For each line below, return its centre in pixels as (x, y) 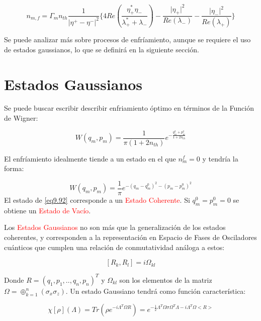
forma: (14, 168)
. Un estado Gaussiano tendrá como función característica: (156, 291)
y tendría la (220, 158)
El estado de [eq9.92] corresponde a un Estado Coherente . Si (97, 200)
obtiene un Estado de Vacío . (48, 210)
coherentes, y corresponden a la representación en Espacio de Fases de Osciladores (130, 237)
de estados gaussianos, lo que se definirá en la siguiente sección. (102, 49)
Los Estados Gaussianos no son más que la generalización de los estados (115, 227)
